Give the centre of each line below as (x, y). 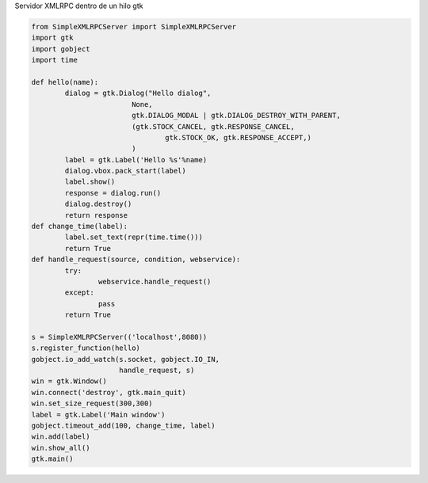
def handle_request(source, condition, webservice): (136, 260)
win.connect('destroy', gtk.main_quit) (109, 392)
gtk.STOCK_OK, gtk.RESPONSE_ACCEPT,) (239, 137)
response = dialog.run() (113, 193)
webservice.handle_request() (155, 281)
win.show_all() (61, 448)
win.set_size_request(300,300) (92, 403)
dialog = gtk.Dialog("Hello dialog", (138, 93)
